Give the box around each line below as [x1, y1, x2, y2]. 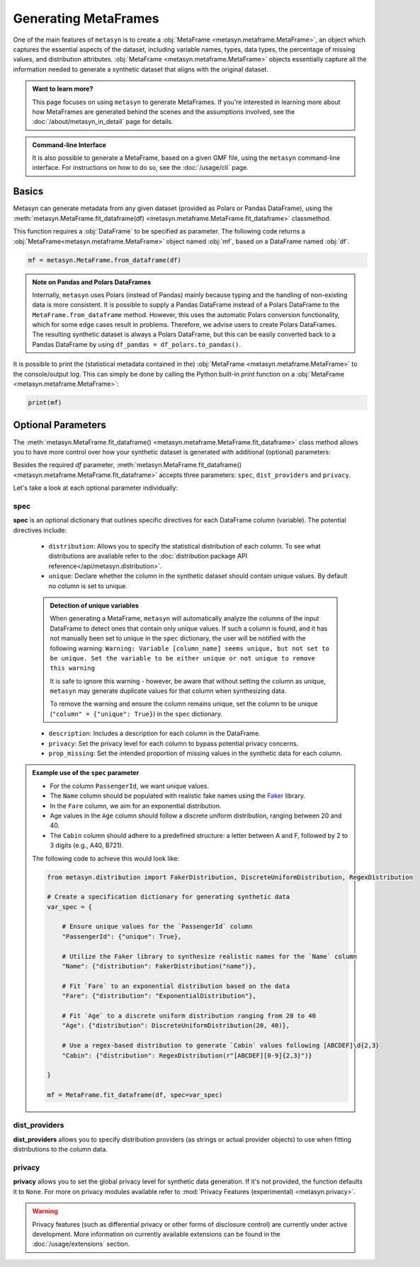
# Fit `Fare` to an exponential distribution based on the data [62, 982, 290, 990]
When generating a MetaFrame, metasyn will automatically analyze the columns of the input [50, 614, 319, 623]
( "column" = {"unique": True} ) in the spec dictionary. [50, 709, 223, 718]
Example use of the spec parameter [32, 769, 140, 777]
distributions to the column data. [13, 1145, 108, 1154]
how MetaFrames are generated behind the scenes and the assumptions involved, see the [32, 107, 295, 116]
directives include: [13, 526, 67, 534]
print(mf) [28, 399, 62, 406]
